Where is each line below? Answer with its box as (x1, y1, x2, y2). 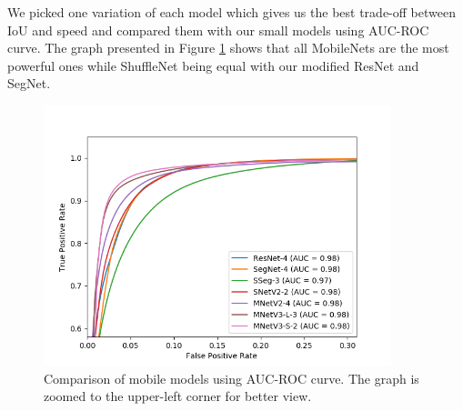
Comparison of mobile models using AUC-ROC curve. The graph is (44, 368, 419, 387)
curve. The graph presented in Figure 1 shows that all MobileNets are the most (7, 38, 449, 57)
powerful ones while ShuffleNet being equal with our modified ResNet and (7, 55, 419, 75)
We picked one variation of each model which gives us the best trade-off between (7, 3, 456, 21)
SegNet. (7, 74, 51, 93)
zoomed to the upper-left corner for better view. (44, 386, 312, 406)
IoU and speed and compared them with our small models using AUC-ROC (7, 20, 429, 39)
